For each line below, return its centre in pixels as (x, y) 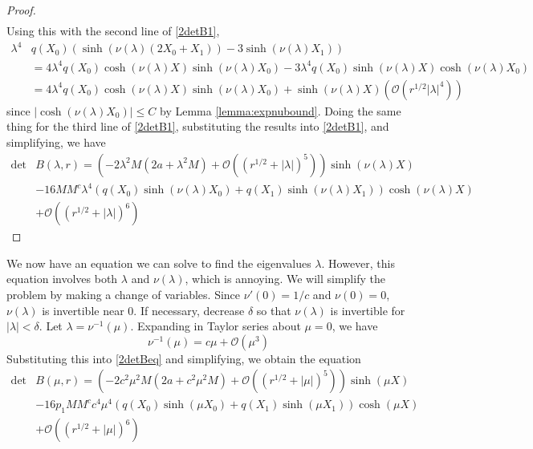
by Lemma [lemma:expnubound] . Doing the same (281, 110)
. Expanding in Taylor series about (216, 326)
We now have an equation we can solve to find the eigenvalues (159, 263)
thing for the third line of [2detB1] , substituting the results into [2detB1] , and (198, 126)
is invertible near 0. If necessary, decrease (143, 310)
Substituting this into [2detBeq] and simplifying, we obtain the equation (184, 358)
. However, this (358, 263)
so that (274, 310)
